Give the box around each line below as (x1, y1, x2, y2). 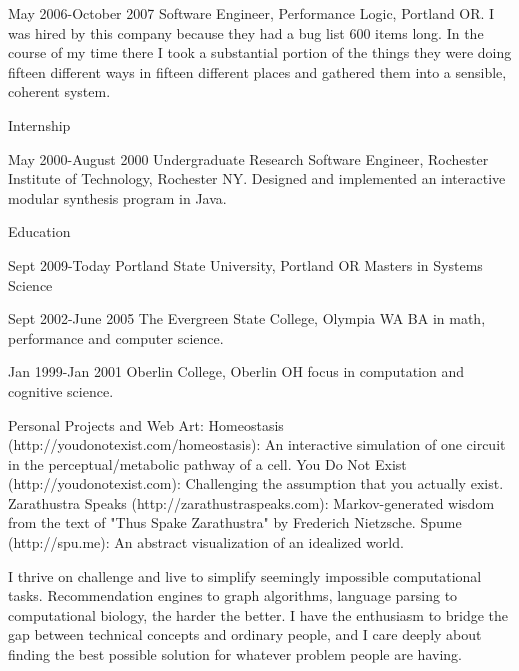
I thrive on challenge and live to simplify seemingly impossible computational (8, 565, 482, 586)
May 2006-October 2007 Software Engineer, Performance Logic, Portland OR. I (8, 3, 495, 23)
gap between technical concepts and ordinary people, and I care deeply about (8, 624, 482, 645)
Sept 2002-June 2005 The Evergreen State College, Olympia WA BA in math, (8, 308, 486, 329)
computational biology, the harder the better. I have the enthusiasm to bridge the (8, 604, 509, 625)
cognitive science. (8, 380, 114, 401)
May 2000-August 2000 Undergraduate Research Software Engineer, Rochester (8, 148, 489, 169)
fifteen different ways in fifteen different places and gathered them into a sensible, (8, 61, 507, 82)
